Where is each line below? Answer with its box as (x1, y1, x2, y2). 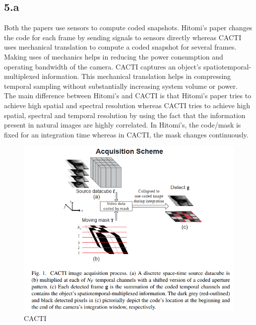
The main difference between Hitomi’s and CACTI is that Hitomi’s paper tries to (4, 90, 252, 101)
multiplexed (4, 71, 40, 81)
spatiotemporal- (203, 61, 252, 71)
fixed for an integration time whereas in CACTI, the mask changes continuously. (4, 129, 249, 139)
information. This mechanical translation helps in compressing (42, 71, 231, 81)
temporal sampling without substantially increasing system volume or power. (4, 80, 238, 91)
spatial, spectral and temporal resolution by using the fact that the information (4, 110, 246, 120)
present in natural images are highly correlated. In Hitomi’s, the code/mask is (4, 120, 241, 130)
